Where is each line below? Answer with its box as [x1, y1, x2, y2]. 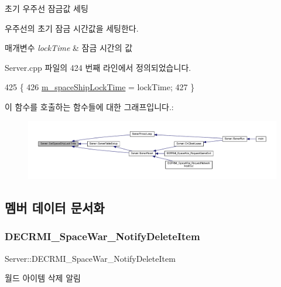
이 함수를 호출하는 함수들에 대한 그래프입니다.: [5, 100, 174, 112]
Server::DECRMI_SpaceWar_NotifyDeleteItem [5, 252, 176, 264]
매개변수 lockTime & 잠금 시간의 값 [5, 42, 133, 54]
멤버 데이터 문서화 [5, 199, 105, 217]
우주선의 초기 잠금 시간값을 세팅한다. [5, 22, 139, 34]
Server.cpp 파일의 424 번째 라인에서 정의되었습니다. [5, 61, 191, 73]
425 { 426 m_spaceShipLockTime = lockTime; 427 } [5, 81, 195, 93]
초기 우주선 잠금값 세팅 [5, 2, 88, 14]
